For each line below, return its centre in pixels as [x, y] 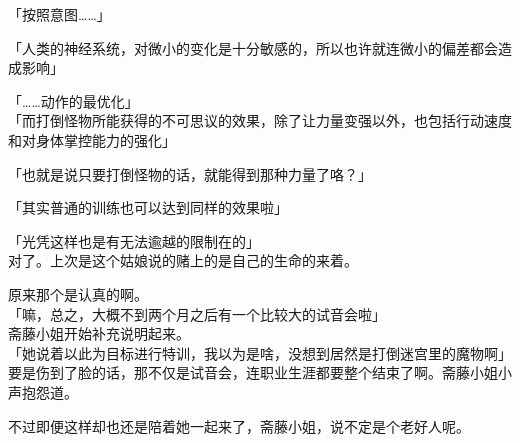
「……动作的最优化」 [73, 100]
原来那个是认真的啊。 [78, 293]
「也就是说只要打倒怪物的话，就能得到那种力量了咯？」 [190, 173]
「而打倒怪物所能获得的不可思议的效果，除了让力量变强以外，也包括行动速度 [260, 120]
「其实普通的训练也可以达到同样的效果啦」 [148, 207]
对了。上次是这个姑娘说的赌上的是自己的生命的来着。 [183, 260]
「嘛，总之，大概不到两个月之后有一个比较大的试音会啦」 [197, 313]
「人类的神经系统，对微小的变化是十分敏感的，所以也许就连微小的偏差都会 [253, 47]
